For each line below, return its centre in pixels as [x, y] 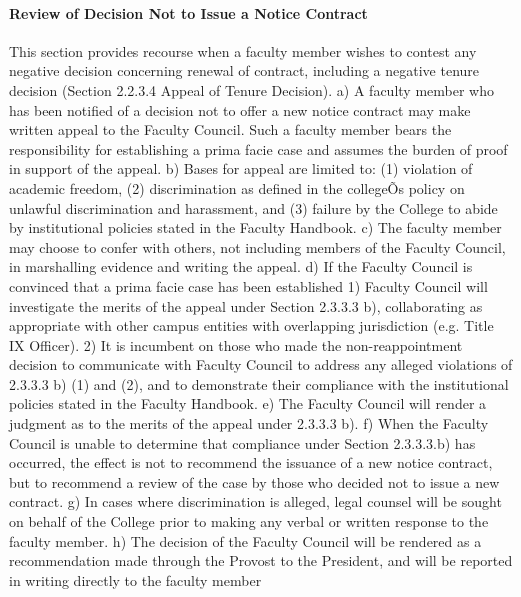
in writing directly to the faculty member [135, 579]
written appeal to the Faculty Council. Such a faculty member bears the [230, 129]
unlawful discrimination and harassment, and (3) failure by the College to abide [253, 207]
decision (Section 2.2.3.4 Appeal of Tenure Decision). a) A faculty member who [251, 89]
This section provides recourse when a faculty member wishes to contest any [243, 50]
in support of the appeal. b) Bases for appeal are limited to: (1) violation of [241, 168]
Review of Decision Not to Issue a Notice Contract [188, 12]
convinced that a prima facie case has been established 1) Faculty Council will [248, 285]
